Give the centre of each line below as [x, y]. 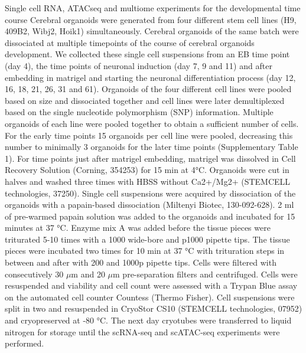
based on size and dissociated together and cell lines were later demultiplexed [145, 100]
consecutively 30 [34, 274]
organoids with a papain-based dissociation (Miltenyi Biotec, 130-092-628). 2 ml [149, 205]
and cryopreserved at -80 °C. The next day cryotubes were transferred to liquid [148, 320]
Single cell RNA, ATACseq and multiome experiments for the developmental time [153, 8]
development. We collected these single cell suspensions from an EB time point [147, 54]
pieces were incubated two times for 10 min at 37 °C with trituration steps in [145, 251]
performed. [25, 343]
